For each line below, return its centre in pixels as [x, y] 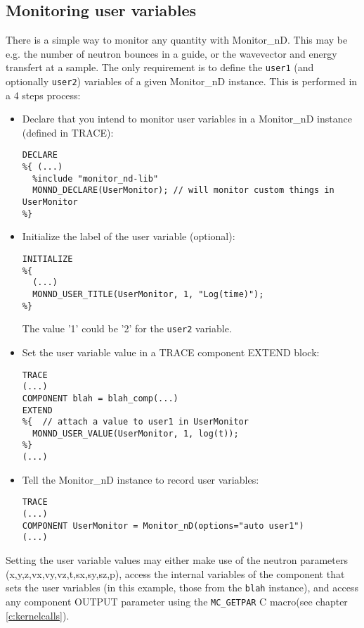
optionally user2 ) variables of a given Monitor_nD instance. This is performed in [182, 81]
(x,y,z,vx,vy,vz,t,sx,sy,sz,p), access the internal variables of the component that [175, 573]
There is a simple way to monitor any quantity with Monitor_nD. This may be [177, 40]
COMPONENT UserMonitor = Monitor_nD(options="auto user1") [163, 526]
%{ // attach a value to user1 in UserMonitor [135, 422]
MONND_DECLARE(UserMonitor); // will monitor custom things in [183, 190]
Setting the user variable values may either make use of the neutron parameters [177, 560]
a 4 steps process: [43, 95]
